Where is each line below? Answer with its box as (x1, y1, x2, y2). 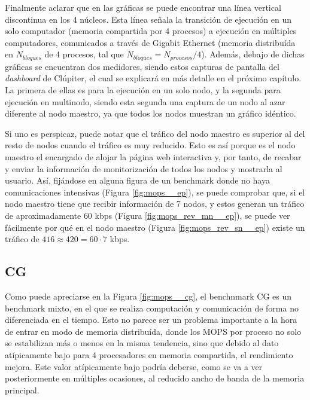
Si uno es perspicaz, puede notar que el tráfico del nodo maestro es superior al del (5, 127, 305, 139)
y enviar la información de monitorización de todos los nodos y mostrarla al (5, 162, 282, 175)
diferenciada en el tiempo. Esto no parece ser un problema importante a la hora (5, 313, 297, 326)
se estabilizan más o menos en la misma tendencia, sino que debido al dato (5, 337, 279, 349)
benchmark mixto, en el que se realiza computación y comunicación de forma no (5, 301, 299, 314)
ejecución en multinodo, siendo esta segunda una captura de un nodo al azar (5, 95, 285, 108)
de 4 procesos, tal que (44, 48, 124, 60)
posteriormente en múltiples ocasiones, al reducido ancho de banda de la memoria (5, 372, 305, 384)
